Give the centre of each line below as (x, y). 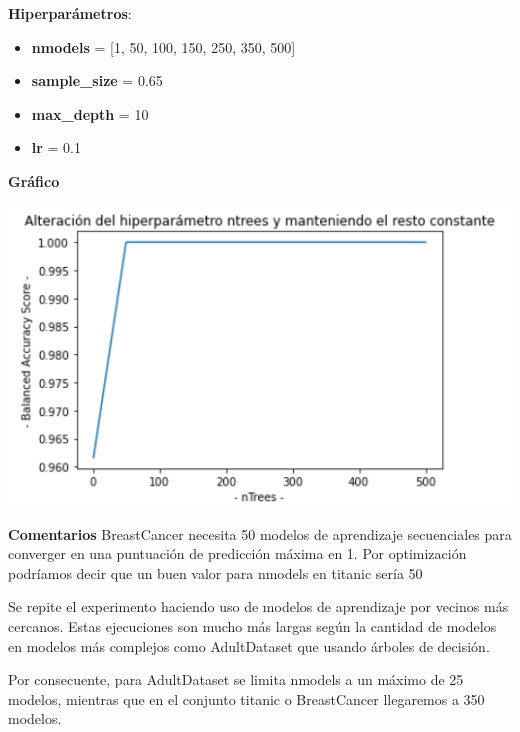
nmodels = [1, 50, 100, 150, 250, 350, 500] (163, 46)
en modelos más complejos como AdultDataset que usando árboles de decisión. (249, 645)
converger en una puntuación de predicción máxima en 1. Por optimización (237, 553)
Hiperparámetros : (70, 13)
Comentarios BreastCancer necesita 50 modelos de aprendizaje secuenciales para (260, 533)
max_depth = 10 (90, 113)
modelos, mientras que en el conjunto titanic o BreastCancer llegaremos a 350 (246, 698)
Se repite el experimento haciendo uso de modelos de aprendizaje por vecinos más (258, 606)
